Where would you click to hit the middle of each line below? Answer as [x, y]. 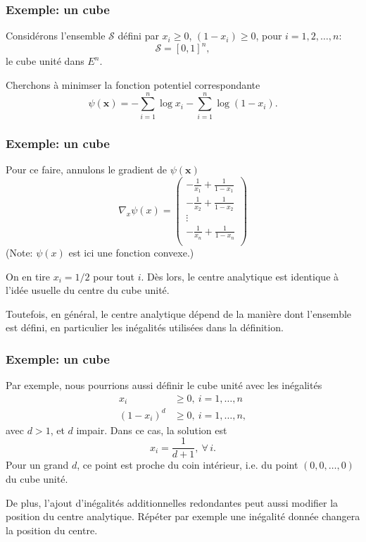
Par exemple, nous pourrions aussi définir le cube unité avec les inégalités [164, 385]
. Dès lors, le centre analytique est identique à [240, 276]
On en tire [28, 276]
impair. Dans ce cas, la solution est [152, 430]
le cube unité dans [45, 61]
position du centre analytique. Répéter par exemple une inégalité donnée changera [183, 516]
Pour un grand [37, 465]
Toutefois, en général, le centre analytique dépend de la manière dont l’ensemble [179, 313]
